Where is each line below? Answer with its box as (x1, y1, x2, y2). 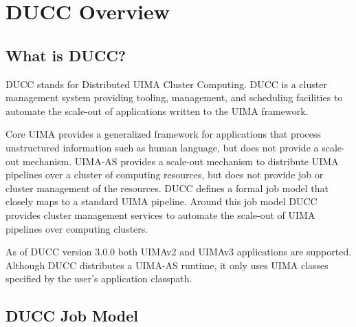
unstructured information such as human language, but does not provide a (5, 140, 319, 154)
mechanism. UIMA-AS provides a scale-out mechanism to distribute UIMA (22, 154, 339, 168)
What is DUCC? (5, 44, 126, 65)
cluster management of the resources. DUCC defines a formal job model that (5, 180, 329, 195)
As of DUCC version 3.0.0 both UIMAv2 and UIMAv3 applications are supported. (5, 244, 352, 259)
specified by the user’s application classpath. (5, 271, 192, 286)
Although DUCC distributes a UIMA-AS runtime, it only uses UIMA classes (5, 257, 329, 272)
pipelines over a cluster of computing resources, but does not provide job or (5, 167, 324, 182)
